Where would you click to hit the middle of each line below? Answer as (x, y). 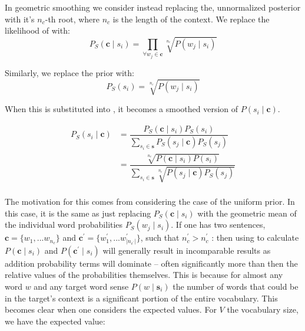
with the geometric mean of (247, 213)
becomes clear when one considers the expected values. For (111, 309)
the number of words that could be (236, 286)
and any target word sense (81, 286)
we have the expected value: (55, 321)
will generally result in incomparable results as (187, 250)
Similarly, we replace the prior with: (69, 72)
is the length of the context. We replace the (191, 19)
